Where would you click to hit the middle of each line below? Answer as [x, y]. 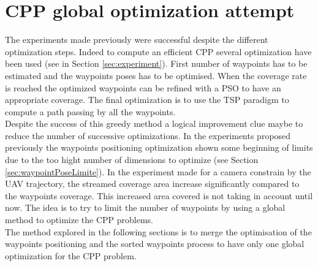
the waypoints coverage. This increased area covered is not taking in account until [159, 195]
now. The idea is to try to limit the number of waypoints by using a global [145, 207]
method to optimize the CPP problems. [79, 220]
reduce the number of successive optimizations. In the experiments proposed [148, 135]
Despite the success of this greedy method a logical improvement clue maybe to [154, 123]
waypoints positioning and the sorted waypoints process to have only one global [155, 244]
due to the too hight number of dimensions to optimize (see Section [132, 160]
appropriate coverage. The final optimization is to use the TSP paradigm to [147, 100]
